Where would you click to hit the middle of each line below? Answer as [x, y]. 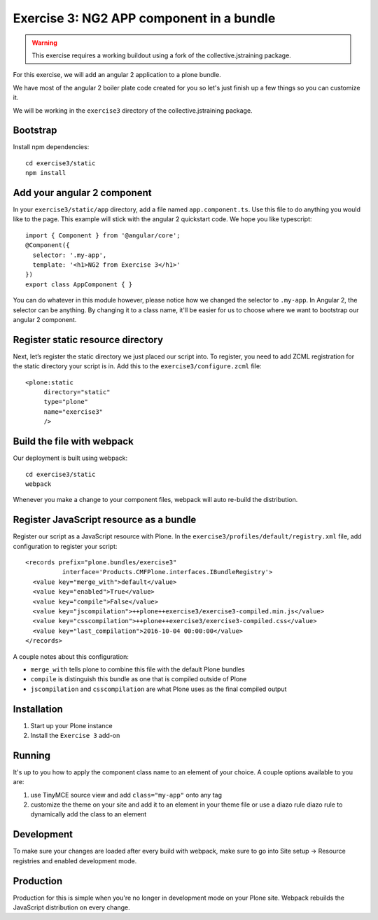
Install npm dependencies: [51, 147]
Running [32, 755]
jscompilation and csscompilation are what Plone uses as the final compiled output [159, 689]
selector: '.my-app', [70, 255]
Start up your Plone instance [71, 725]
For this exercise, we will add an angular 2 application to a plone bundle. [117, 75]
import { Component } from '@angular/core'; [103, 235]
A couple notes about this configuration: [71, 656]
